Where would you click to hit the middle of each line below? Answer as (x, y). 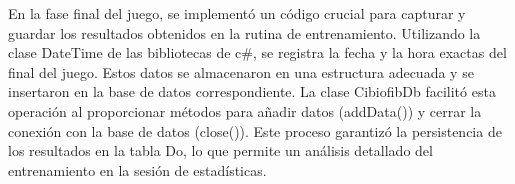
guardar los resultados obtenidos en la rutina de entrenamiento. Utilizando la (244, 32)
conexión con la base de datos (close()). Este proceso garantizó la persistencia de (255, 130)
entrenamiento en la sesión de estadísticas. (137, 169)
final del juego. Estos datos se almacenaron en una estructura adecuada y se (241, 71)
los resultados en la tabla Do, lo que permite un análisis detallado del (220, 150)
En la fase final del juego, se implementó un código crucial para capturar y (237, 13)
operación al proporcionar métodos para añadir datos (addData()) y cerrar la (245, 110)
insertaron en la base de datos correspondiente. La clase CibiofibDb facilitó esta (252, 91)
